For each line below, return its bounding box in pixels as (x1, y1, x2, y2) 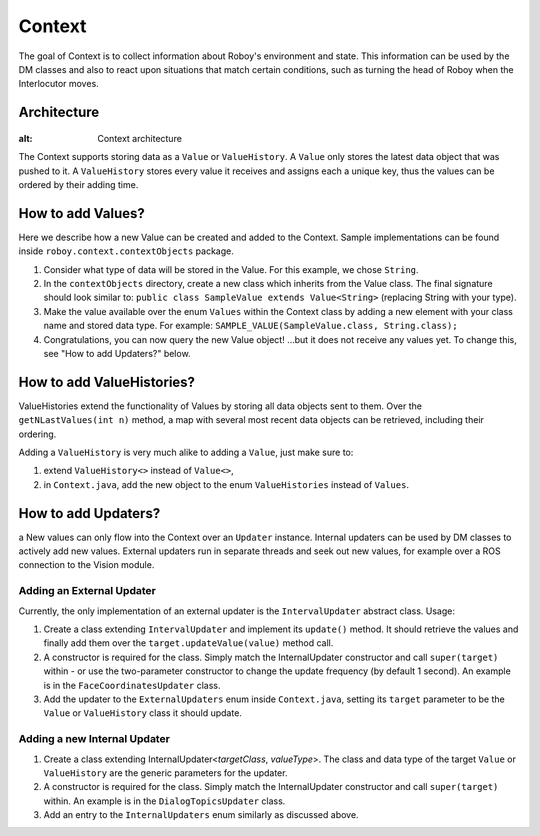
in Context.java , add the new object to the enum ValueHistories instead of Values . (43, 478, 410, 490)
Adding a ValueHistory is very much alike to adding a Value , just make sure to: (18, 446, 354, 459)
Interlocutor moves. (18, 78, 99, 90)
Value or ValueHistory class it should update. (43, 707, 242, 719)
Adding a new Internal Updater (18, 732, 170, 746)
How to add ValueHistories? (18, 373, 195, 390)
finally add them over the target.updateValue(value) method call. (43, 637, 334, 649)
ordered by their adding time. (18, 178, 139, 190)
